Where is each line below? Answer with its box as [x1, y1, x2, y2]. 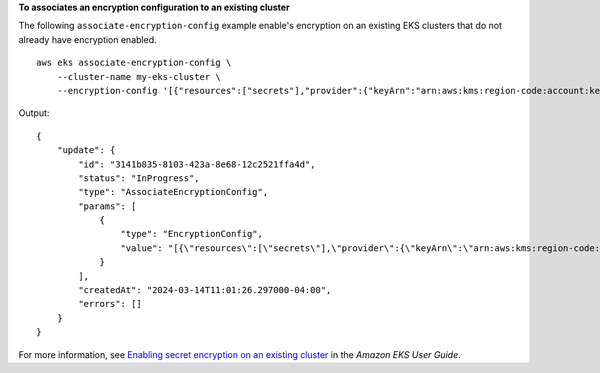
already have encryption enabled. [18, 33, 157, 45]
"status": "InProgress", [78, 172, 200, 184]
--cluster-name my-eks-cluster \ [56, 71, 222, 82]
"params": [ [78, 200, 137, 212]
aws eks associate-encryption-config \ [36, 57, 232, 69]
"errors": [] [78, 298, 142, 310]
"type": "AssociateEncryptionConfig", [78, 186, 269, 198]
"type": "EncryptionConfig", [120, 228, 264, 240]
